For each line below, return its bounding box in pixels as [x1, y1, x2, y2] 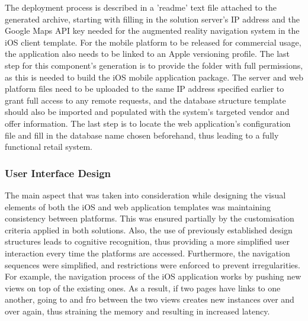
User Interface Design [5, 165, 111, 180]
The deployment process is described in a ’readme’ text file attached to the [5, 1, 277, 13]
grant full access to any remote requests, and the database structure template [5, 94, 286, 106]
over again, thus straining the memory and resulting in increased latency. [5, 304, 270, 317]
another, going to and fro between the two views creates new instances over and [5, 293, 294, 306]
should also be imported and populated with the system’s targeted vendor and [5, 105, 290, 118]
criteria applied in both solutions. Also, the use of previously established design [5, 223, 293, 236]
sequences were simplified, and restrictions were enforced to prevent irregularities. [5, 258, 300, 271]
